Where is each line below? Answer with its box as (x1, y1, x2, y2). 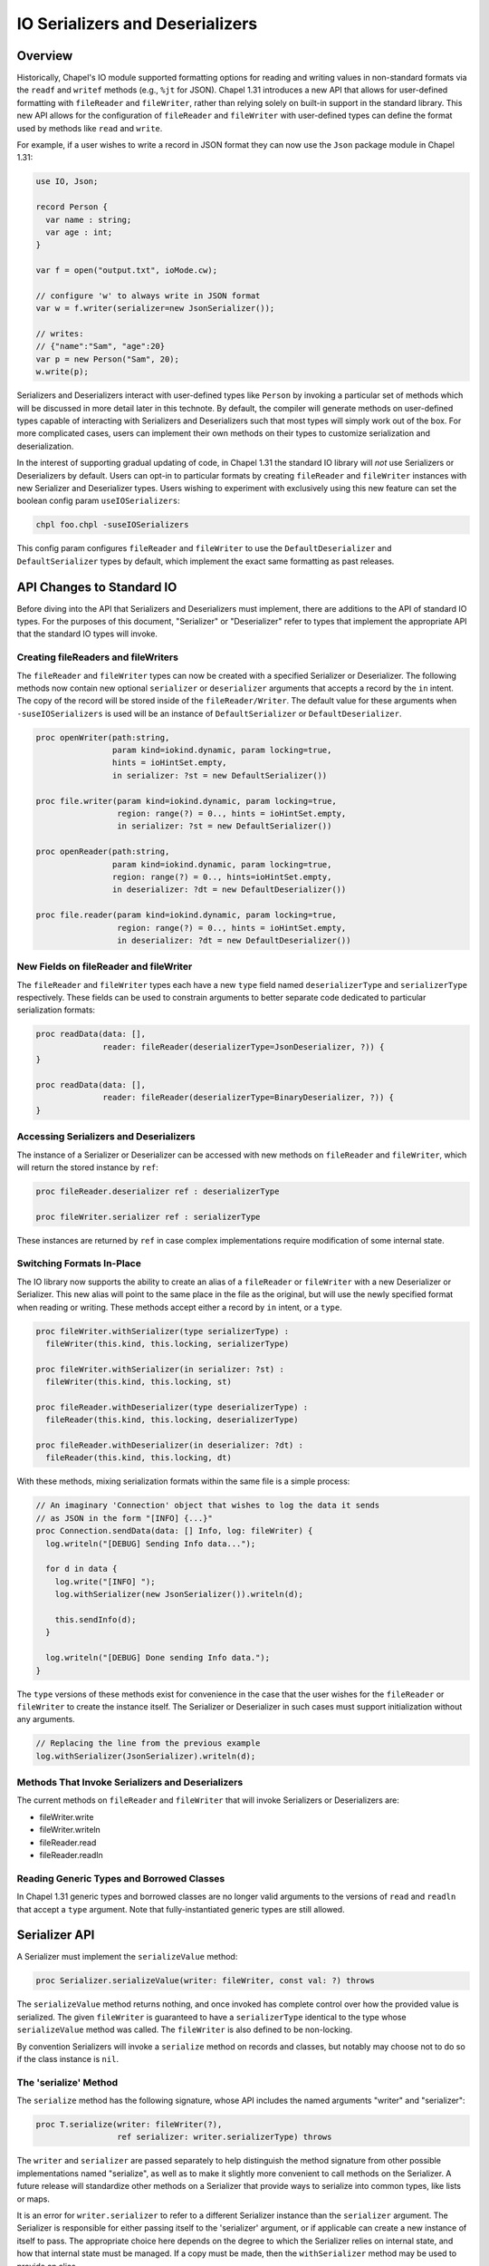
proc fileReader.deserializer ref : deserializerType (35, 1186, 280, 1196)
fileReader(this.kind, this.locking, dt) (45, 1453, 233, 1463)
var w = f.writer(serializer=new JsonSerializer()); (35, 304, 275, 314)
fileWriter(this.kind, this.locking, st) (45, 1377, 233, 1387)
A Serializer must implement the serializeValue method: (16, 1951, 238, 1962)
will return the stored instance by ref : (16, 1161, 158, 1173)
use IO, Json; (35, 177, 99, 187)
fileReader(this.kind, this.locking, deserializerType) (45, 1415, 299, 1425)
